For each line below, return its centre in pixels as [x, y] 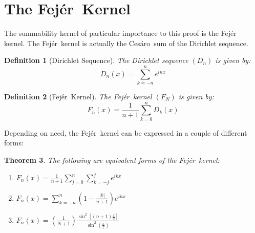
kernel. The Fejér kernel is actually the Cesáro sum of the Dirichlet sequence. [126, 43]
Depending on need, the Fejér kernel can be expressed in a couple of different [126, 132]
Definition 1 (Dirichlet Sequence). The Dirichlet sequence [96, 60]
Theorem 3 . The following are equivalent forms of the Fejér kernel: [112, 160]
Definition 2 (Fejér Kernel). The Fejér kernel [78, 97]
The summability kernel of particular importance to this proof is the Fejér [120, 33]
